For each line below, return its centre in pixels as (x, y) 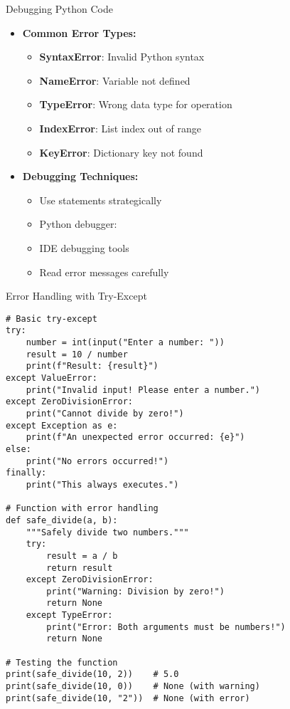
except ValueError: (52, 378)
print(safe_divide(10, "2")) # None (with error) (128, 698)
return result (80, 568)
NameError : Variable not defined (115, 80)
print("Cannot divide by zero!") (105, 413)
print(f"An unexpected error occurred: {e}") (135, 437)
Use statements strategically (101, 200)
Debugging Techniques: (80, 176)
